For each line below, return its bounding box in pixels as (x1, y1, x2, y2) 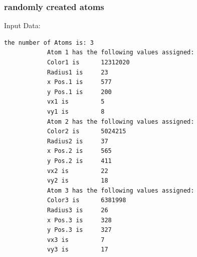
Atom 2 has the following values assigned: (47, 118, 194, 125)
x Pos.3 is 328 (47, 216, 112, 224)
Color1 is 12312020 (47, 59, 130, 66)
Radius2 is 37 (47, 137, 108, 145)
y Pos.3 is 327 (47, 226, 112, 234)
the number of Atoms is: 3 (4, 39, 94, 46)
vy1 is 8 (47, 108, 105, 115)
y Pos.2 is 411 (47, 157, 112, 164)
